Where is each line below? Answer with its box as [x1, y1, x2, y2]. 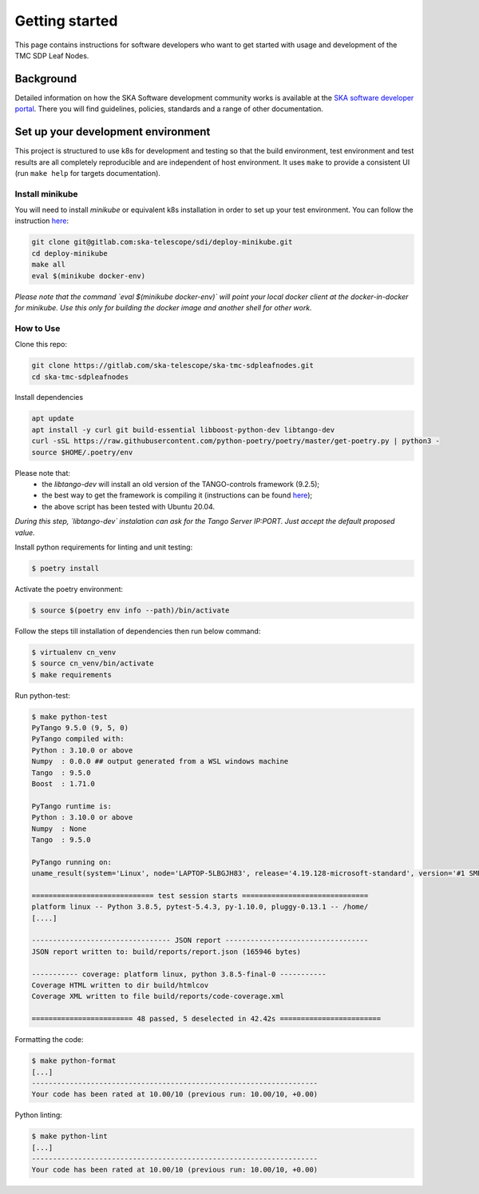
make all [31, 260, 66, 270]
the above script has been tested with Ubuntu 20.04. [42, 501, 216, 511]
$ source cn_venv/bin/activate [31, 659, 155, 668]
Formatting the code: [14, 1035, 84, 1044]
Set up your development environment [14, 125, 211, 139]
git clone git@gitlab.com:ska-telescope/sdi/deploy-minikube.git [31, 238, 293, 247]
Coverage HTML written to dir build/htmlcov [31, 980, 209, 990]
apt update [31, 414, 74, 423]
